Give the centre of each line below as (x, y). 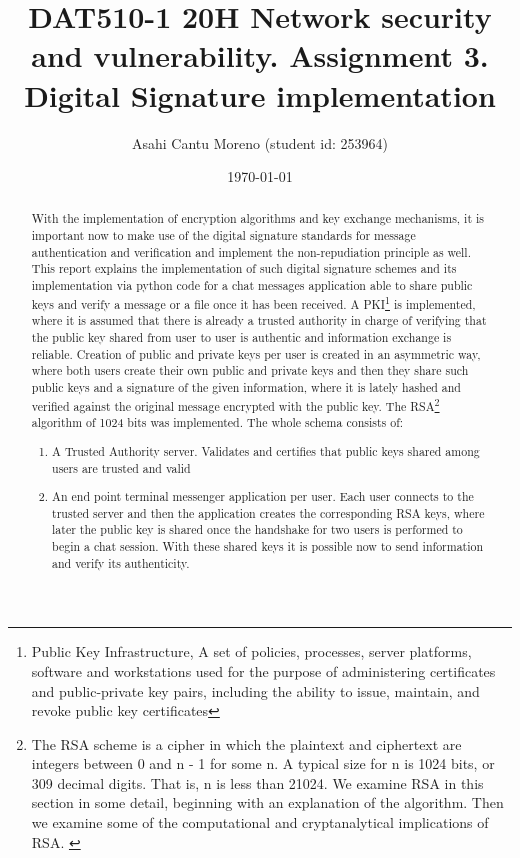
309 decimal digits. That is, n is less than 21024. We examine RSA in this (257, 782)
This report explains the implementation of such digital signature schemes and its (244, 268)
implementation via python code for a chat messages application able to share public (252, 285)
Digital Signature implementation (260, 94)
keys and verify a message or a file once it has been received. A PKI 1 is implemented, (253, 302)
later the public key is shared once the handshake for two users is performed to (257, 529)
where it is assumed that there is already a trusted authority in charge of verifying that (259, 320)
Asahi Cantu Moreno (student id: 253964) (260, 142)
